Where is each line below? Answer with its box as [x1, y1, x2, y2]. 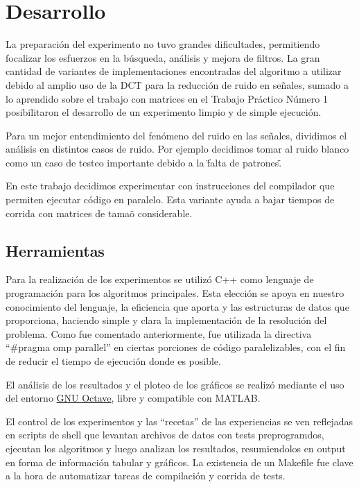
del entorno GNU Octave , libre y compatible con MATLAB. [6, 391, 261, 405]
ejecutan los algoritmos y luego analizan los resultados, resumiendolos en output [6, 441, 346, 455]
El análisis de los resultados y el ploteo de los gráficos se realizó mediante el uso [6, 377, 344, 391]
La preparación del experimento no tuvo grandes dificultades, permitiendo [6, 37, 320, 51]
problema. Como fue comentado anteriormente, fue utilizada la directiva [6, 326, 312, 341]
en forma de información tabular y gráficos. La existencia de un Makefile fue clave [6, 454, 353, 469]
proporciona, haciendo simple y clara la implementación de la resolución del [6, 313, 327, 327]
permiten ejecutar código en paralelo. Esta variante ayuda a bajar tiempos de [6, 192, 335, 207]
